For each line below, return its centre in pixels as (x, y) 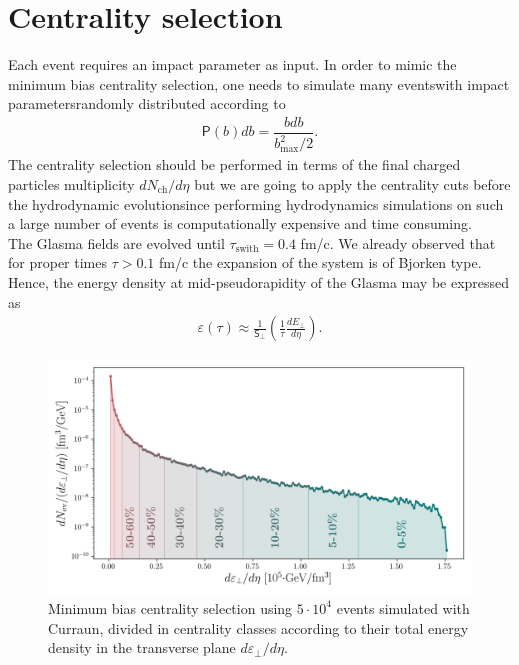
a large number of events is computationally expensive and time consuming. (240, 223)
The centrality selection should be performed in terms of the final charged (234, 164)
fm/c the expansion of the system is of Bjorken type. (320, 262)
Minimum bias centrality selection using (170, 607)
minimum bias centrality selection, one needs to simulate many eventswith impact (259, 83)
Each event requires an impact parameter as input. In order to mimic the (232, 64)
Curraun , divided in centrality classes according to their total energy (258, 627)
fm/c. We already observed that (398, 242)
